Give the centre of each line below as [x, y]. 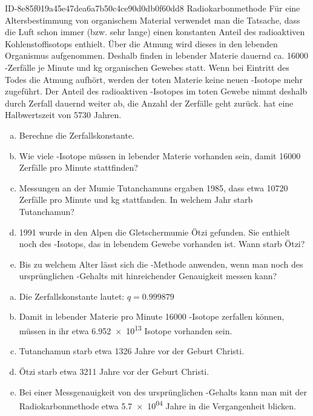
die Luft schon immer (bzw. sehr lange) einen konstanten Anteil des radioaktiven [155, 32]
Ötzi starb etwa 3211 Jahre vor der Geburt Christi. [114, 371]
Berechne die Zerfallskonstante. [77, 135]
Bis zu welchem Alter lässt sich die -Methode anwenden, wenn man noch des [161, 264]
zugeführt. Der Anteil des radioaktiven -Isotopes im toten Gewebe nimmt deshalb [156, 91]
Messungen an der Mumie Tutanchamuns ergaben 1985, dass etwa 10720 [153, 187]
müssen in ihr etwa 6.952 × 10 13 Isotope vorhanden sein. [126, 330]
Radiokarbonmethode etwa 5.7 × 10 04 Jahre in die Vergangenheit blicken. [157, 405]
